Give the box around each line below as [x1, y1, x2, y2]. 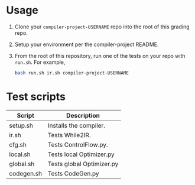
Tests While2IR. [47, 131, 91, 139]
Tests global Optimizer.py [47, 160, 119, 168]
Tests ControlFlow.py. [47, 140, 108, 148]
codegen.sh [9, 169, 43, 177]
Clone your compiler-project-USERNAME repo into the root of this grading [14, 23, 190, 30]
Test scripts [6, 90, 66, 103]
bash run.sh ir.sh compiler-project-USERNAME [14, 70, 129, 76]
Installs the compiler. [47, 121, 105, 129]
